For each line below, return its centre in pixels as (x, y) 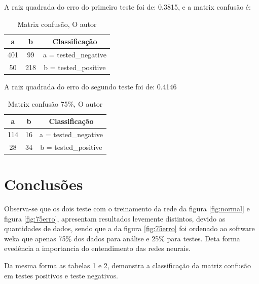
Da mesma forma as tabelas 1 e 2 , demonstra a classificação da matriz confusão (127, 265)
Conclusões (44, 184)
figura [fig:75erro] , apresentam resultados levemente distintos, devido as (115, 218)
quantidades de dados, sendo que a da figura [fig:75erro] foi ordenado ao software (129, 228)
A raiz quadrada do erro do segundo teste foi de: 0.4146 (90, 86)
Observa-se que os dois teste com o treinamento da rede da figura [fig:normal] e (127, 209)
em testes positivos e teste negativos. (61, 275)
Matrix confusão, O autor (57, 24)
